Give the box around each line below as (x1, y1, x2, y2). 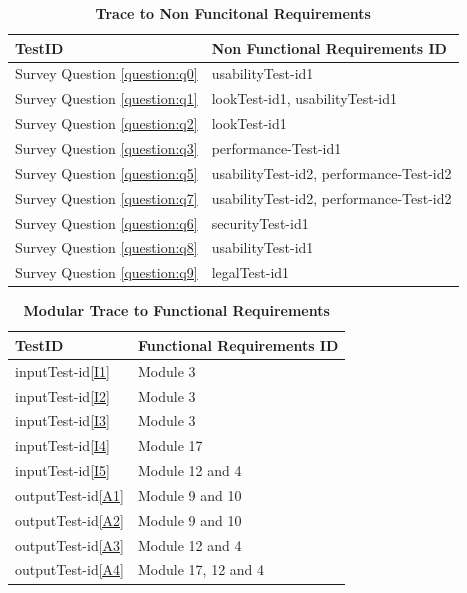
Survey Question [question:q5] (15, 162, 198, 183)
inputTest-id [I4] (15, 435, 110, 456)
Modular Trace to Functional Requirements (23, 300, 330, 321)
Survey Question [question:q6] (15, 212, 198, 233)
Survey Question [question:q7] (15, 187, 198, 208)
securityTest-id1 (211, 212, 309, 233)
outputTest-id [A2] (15, 509, 125, 530)
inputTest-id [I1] (15, 360, 110, 381)
